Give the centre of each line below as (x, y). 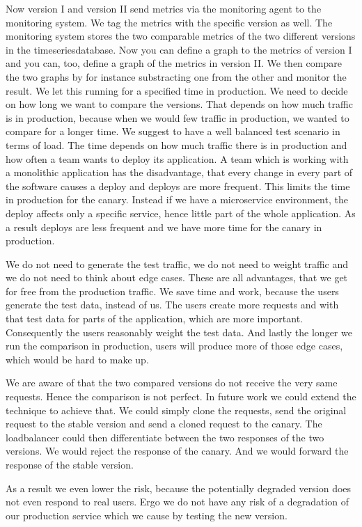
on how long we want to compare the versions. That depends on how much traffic (179, 104)
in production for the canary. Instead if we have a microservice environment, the (177, 199)
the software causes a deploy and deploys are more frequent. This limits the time (178, 186)
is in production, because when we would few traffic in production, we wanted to (178, 117)
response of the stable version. (70, 464)
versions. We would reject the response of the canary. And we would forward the (177, 451)
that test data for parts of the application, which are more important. (154, 318)
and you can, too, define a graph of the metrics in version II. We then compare (174, 63)
